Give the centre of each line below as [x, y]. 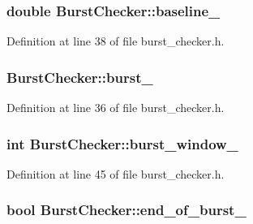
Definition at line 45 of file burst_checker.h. [116, 173]
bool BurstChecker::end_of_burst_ [126, 210]
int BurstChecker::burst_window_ [122, 143]
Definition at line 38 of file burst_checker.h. [116, 41]
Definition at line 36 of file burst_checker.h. [116, 108]
